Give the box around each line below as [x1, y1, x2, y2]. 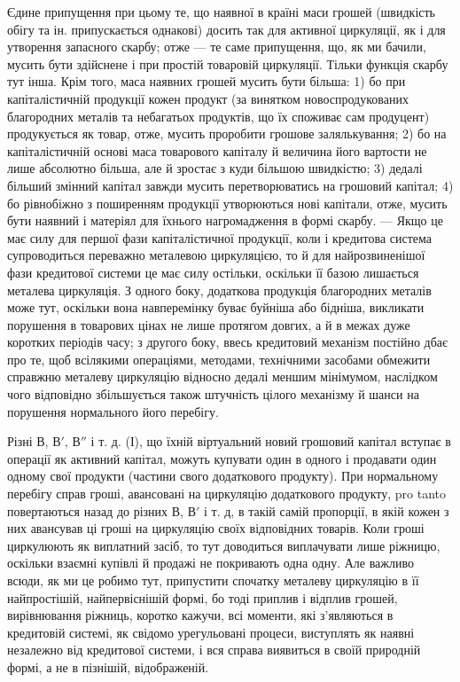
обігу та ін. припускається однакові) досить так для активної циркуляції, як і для [7, 20, 446, 38]
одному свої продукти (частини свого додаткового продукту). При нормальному [7, 466, 439, 485]
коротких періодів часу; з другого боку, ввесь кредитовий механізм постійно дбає [7, 333, 448, 351]
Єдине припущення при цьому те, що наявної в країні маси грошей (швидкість [7, 3, 436, 20]
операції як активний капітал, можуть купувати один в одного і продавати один [7, 449, 437, 467]
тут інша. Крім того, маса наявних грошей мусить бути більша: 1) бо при [7, 72, 406, 90]
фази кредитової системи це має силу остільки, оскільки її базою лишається [7, 263, 419, 281]
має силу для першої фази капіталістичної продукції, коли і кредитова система [7, 228, 432, 247]
